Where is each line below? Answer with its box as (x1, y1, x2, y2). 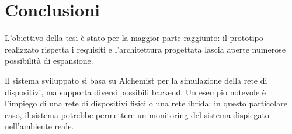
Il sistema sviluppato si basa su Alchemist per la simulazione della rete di (5, 74, 267, 86)
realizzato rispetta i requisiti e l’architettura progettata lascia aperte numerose (5, 43, 286, 55)
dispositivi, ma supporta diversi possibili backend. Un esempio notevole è (5, 85, 266, 98)
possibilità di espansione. (5, 54, 93, 67)
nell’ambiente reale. (5, 120, 74, 132)
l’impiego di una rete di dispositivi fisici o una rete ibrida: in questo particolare (5, 97, 287, 109)
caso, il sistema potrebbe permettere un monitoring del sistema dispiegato (5, 108, 269, 121)
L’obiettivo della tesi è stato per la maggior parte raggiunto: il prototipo (5, 32, 263, 44)
